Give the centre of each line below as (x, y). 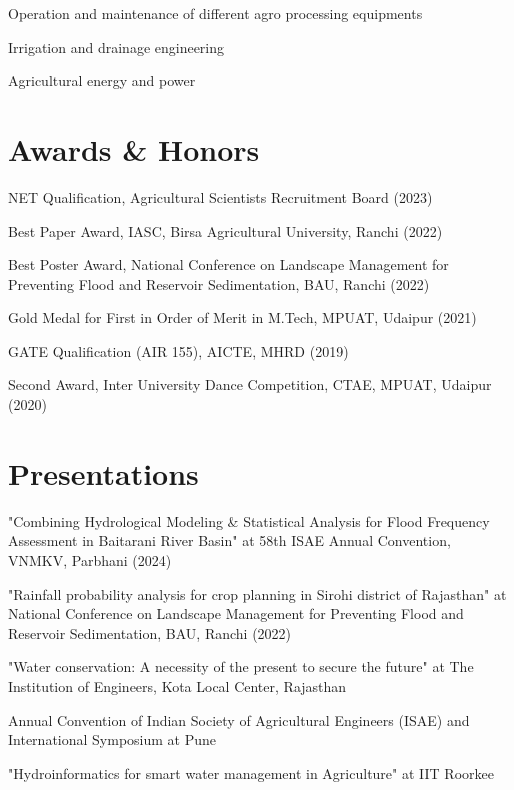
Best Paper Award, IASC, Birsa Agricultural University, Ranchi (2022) (225, 230)
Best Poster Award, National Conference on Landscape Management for (228, 264)
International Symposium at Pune (112, 739)
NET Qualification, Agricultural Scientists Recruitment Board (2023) (220, 196)
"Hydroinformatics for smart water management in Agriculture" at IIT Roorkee (251, 772)
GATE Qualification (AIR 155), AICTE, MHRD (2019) (178, 350)
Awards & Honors (134, 148)
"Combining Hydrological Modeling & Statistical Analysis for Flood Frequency (249, 520)
